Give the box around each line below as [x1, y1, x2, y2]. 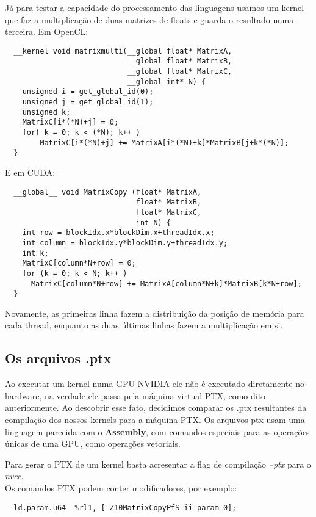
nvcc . [5, 469, 24, 482]
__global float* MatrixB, [127, 57, 232, 66]
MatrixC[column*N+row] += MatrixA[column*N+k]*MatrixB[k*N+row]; [31, 279, 302, 288]
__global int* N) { [127, 77, 206, 86]
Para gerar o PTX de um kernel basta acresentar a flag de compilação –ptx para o [5, 457, 311, 470]
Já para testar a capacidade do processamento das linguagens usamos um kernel [5, 1, 304, 13]
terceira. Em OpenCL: [5, 25, 88, 38]
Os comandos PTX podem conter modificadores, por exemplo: [5, 481, 237, 494]
